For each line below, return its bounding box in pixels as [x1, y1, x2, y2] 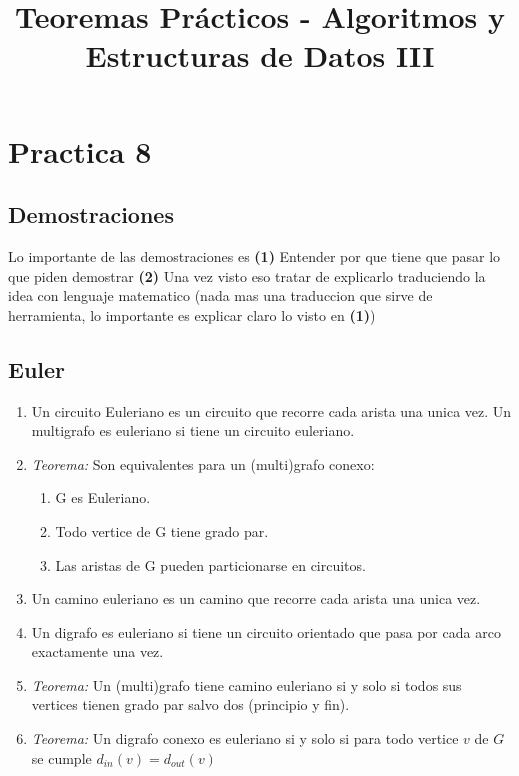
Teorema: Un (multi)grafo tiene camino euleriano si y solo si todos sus [31, 674, 462, 695]
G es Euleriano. [55, 487, 151, 508]
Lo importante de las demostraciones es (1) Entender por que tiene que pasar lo [8, 245, 501, 266]
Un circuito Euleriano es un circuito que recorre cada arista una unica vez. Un [31, 400, 512, 421]
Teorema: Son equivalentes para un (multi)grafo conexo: [31, 453, 375, 474]
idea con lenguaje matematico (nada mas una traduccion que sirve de [8, 285, 433, 306]
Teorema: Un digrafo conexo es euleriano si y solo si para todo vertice [31, 728, 459, 749]
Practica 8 [8, 130, 152, 171]
